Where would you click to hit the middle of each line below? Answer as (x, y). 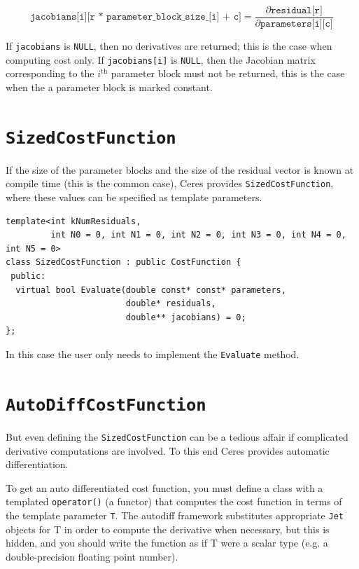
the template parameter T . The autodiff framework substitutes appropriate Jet (175, 515)
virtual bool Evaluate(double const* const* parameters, (151, 290)
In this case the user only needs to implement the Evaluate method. (153, 354)
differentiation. (37, 464)
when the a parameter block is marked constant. (109, 87)
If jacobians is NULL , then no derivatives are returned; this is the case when (169, 46)
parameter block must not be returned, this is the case (228, 73)
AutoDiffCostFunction (106, 405)
